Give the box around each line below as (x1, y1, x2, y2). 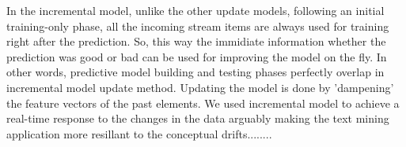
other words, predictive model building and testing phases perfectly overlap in (6, 64, 385, 80)
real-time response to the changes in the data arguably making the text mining (6, 110, 389, 127)
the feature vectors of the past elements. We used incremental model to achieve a (6, 94, 400, 111)
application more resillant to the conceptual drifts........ (6, 125, 272, 141)
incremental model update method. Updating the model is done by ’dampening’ (6, 79, 394, 95)
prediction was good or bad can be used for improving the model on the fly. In (6, 48, 387, 64)
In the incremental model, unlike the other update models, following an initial (6, 2, 385, 18)
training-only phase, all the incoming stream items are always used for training (6, 17, 389, 34)
